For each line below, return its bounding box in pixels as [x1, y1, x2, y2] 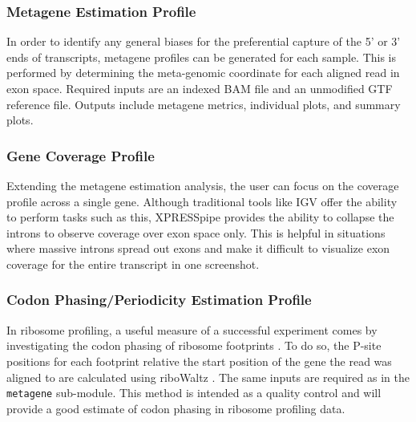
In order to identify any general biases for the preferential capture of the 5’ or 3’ [6, 33, 401, 50]
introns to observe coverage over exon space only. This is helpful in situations [6, 224, 386, 241]
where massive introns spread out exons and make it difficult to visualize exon [6, 240, 390, 257]
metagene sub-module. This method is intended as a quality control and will [6, 384, 382, 401]
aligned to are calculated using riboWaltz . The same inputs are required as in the [6, 368, 410, 385]
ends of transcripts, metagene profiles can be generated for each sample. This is [6, 48, 397, 65]
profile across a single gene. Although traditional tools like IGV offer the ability [6, 193, 398, 209]
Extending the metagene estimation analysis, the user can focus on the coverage [6, 177, 399, 193]
